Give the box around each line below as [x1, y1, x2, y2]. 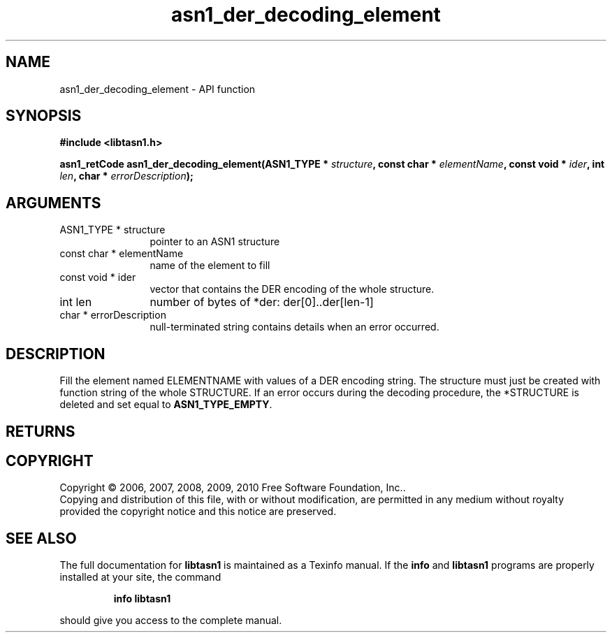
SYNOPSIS [6, 107, 82, 125]
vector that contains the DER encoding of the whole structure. [150, 283, 435, 296]
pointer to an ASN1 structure [150, 235, 280, 248]
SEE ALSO [6, 529, 77, 547]
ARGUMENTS [6, 194, 101, 212]
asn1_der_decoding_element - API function [59, 82, 256, 95]
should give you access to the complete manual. [59, 614, 282, 627]
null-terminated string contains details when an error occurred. [150, 321, 439, 333]
